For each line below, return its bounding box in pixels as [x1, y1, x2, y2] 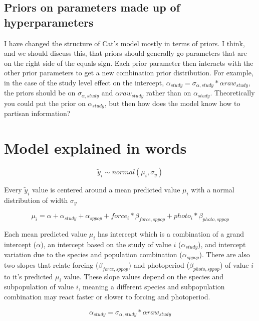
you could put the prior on [4, 97, 86, 108]
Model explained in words [4, 138, 187, 158]
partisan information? [4, 108, 71, 119]
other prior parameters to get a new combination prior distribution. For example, [4, 67, 253, 78]
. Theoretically [210, 87, 255, 98]
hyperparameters [4, 14, 94, 30]
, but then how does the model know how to [104, 97, 240, 108]
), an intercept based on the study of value [41, 239, 171, 249]
